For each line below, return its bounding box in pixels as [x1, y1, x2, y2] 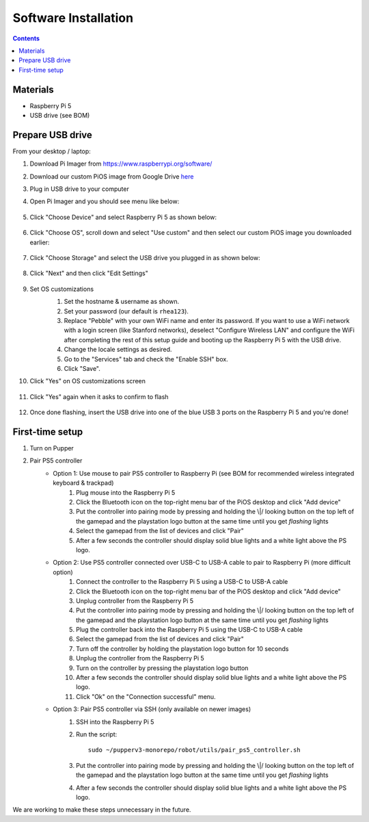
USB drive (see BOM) [29, 112, 90, 120]
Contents [12, 34, 40, 42]
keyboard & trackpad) [53, 479, 114, 487]
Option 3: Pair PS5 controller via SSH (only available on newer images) [53, 705, 251, 713]
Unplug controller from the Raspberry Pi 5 [76, 596, 194, 605]
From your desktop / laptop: [12, 147, 92, 155]
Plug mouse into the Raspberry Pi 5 [76, 488, 176, 496]
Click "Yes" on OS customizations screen [29, 377, 146, 385]
